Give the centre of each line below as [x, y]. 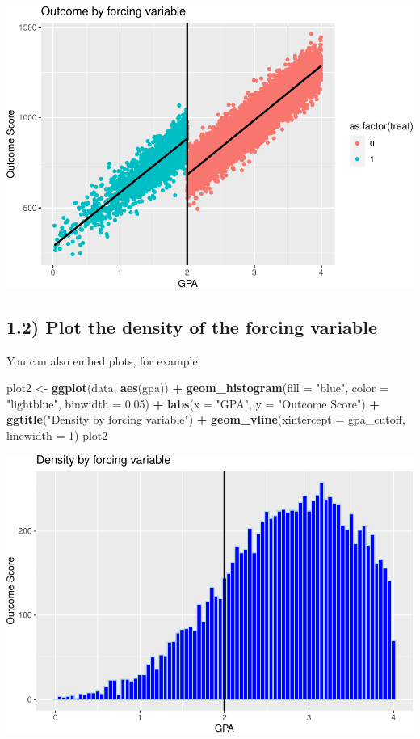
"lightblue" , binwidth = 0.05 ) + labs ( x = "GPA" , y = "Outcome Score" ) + [193, 403]
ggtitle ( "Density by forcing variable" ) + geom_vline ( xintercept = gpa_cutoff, [206, 419]
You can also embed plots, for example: [104, 360]
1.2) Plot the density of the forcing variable [192, 326]
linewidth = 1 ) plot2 [57, 435]
